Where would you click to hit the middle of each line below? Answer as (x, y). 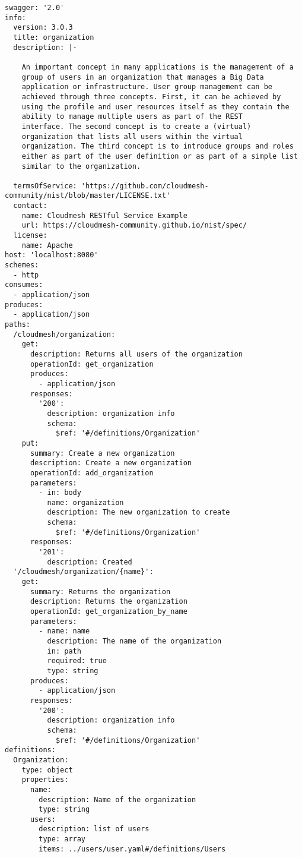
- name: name (64, 631)
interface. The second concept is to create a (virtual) (136, 126)
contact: (30, 206)
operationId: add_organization (92, 473)
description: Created (90, 562)
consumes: (24, 285)
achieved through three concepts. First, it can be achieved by (151, 97)
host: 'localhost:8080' (52, 255)
